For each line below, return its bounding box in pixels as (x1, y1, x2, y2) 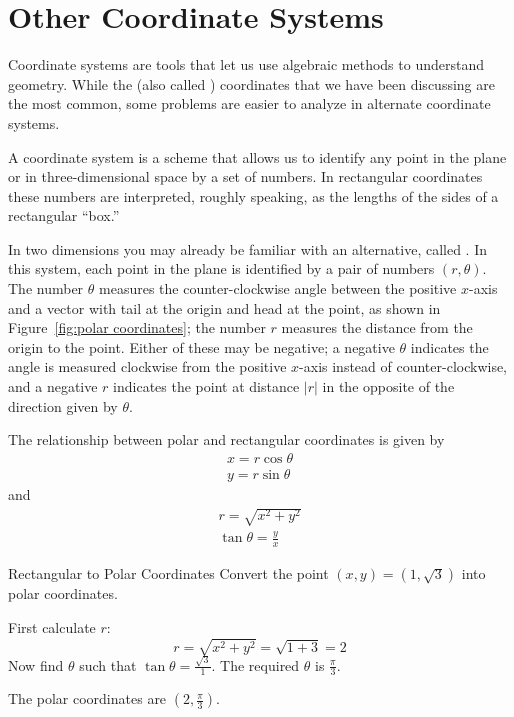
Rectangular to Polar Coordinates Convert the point (8, 563, 329, 584)
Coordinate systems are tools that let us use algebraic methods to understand (8, 54, 484, 75)
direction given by (8, 395, 118, 416)
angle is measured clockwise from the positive (8, 356, 287, 377)
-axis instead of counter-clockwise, (299, 356, 508, 377)
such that (79, 654, 137, 675)
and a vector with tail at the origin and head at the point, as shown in (8, 297, 441, 318)
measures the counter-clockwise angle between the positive (99, 278, 457, 299)
